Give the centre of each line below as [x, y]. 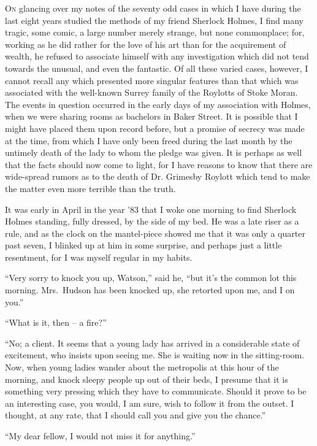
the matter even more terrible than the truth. [90, 188]
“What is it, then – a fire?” [56, 322]
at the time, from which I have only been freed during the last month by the [149, 140]
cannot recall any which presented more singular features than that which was [152, 80]
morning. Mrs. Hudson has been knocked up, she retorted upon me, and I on [150, 290]
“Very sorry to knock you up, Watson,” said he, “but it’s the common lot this [151, 278]
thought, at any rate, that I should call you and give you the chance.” [136, 415]
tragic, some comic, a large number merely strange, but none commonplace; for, [155, 32]
